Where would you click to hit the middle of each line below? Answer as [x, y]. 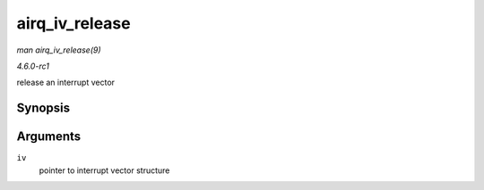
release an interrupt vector [66, 83]
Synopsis [43, 108]
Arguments [49, 137]
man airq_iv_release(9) [59, 50]
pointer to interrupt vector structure [104, 170]
